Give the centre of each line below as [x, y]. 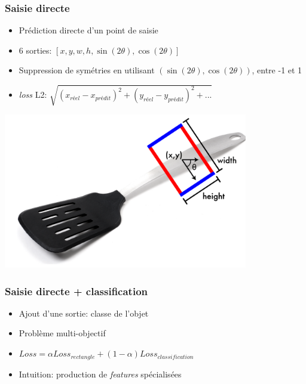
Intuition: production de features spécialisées [100, 374]
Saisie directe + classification [76, 291]
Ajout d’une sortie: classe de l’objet [84, 313]
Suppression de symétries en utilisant [87, 70]
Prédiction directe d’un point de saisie [88, 30]
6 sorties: [35, 50]
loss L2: [33, 95]
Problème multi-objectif [62, 333]
